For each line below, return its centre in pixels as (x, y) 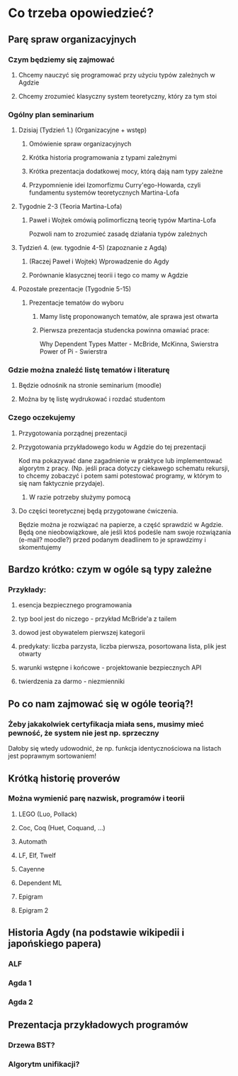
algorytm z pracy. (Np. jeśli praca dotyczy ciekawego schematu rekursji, (124, 468)
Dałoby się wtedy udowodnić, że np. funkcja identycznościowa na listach (115, 749)
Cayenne (32, 869)
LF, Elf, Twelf (37, 855)
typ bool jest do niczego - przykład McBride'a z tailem (97, 619)
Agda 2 (21, 1001)
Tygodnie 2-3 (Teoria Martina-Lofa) (70, 207)
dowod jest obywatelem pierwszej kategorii (82, 633)
